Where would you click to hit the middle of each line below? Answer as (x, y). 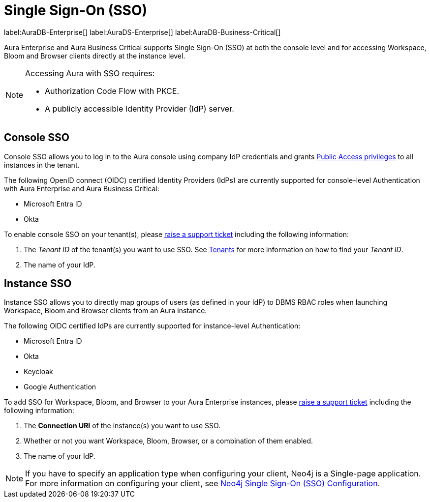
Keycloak (38, 372)
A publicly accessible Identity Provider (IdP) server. (139, 108)
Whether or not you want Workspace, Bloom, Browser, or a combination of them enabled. (169, 441)
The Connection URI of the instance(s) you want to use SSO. (122, 426)
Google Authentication (60, 387)
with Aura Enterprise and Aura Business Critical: (82, 188)
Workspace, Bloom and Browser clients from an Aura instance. (106, 311)
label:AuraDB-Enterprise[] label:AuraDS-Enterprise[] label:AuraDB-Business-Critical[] (142, 32)
